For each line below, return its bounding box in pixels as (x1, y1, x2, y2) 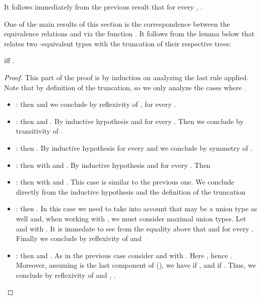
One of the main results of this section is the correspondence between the (4, 18, 230, 29)
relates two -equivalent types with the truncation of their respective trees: (4, 38, 231, 48)
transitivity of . (16, 126, 63, 136)
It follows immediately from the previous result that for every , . (4, 2, 203, 12)
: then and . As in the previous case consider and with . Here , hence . (16, 250, 233, 260)
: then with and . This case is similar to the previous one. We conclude (16, 176, 235, 187)
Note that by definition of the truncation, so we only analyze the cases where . (4, 82, 246, 92)
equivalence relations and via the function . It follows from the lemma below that (4, 28, 255, 39)
